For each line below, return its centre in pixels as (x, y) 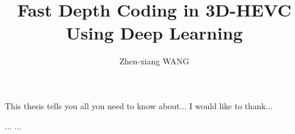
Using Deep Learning (154, 33)
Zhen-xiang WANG (154, 61)
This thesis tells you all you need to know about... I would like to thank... (139, 105)
